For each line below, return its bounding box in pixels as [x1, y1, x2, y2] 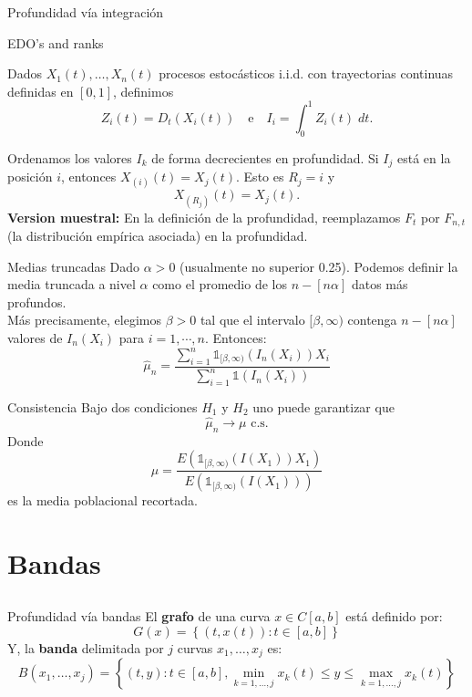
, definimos [112, 81, 174, 100]
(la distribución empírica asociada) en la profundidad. [7, 225, 308, 244]
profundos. [7, 292, 67, 311]
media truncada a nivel [7, 275, 136, 294]
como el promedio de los [152, 275, 287, 294]
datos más [351, 275, 408, 294]
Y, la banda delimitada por [7, 639, 164, 658]
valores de [7, 328, 63, 347]
